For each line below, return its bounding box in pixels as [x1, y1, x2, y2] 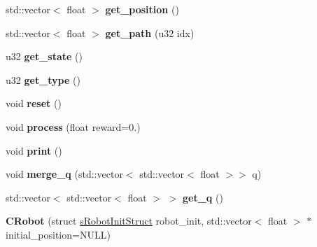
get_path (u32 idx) [105, 25, 195, 40]
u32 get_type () [6, 72, 80, 87]
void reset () [6, 96, 62, 111]
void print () [6, 143, 62, 157]
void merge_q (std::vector [6, 167, 123, 181]
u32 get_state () [6, 49, 83, 64]
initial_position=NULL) [6, 227, 111, 241]
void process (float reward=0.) [6, 119, 141, 134]
